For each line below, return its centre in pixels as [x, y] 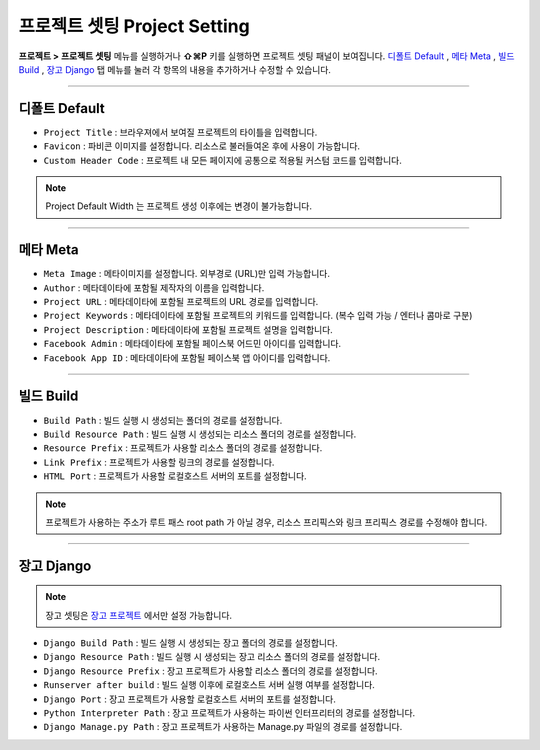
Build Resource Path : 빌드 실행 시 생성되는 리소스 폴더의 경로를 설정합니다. [200, 434]
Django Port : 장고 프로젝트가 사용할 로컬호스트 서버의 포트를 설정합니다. [190, 699]
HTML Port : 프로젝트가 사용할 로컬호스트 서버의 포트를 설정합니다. [175, 476]
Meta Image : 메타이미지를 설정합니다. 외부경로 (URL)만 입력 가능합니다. [186, 274]
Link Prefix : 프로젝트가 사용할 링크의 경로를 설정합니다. [159, 462]
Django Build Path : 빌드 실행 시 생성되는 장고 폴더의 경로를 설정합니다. [191, 643]
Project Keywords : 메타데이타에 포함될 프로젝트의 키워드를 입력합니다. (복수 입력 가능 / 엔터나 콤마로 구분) [258, 316]
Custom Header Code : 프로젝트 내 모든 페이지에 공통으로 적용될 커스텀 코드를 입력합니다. [222, 160]
